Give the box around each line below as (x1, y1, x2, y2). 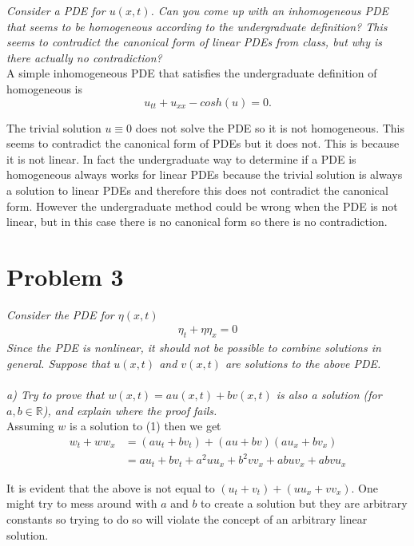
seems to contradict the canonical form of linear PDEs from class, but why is (6, 34, 383, 50)
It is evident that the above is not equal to (6, 479, 215, 496)
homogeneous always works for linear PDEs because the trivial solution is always (6, 166, 403, 183)
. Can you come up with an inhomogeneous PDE (150, 2, 389, 18)
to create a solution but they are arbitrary (201, 495, 408, 512)
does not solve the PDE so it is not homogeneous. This (135, 119, 404, 136)
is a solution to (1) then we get (70, 417, 221, 434)
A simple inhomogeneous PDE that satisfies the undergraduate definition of (6, 65, 377, 81)
